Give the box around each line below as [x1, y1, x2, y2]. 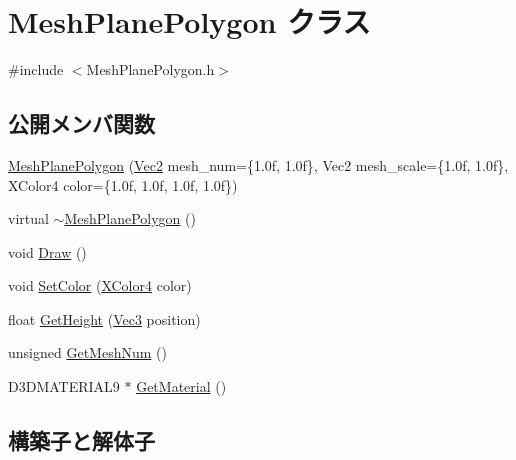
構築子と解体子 [8, 425, 155, 456]
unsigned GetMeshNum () [8, 342, 167, 363]
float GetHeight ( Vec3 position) [8, 308, 201, 329]
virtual [8, 208, 49, 229]
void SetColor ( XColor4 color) [8, 275, 192, 296]
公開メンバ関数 [8, 108, 155, 139]
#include [8, 59, 64, 80]
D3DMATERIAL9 [8, 376, 120, 397]
